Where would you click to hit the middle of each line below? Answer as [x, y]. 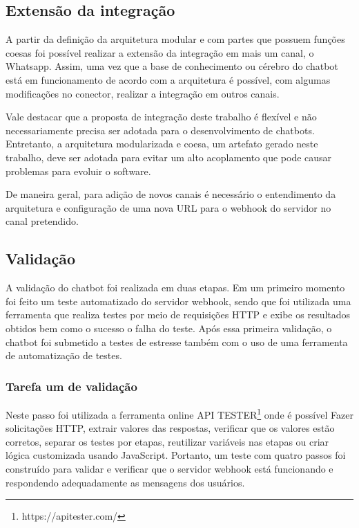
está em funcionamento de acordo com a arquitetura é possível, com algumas [168, 79]
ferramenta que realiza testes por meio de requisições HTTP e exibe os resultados [178, 315]
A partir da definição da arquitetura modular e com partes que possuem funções [175, 39]
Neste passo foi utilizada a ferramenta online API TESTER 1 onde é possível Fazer [179, 413]
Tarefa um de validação [71, 386]
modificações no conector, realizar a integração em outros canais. [143, 93]
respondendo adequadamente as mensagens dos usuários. [125, 482]
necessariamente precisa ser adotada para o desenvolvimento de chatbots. [160, 130]
